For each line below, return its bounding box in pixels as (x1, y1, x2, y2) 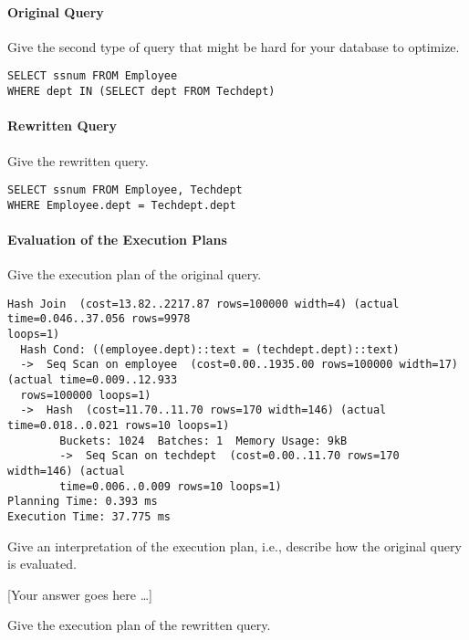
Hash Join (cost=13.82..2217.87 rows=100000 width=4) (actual (7, 297, 400, 310)
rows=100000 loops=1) (20, 388, 151, 402)
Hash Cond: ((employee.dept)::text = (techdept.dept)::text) (20, 342, 400, 356)
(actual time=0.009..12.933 (7, 373, 178, 387)
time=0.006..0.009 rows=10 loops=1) (59, 479, 282, 493)
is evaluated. (7, 554, 77, 573)
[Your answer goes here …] (7, 584, 152, 603)
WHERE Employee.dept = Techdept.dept (7, 198, 236, 212)
